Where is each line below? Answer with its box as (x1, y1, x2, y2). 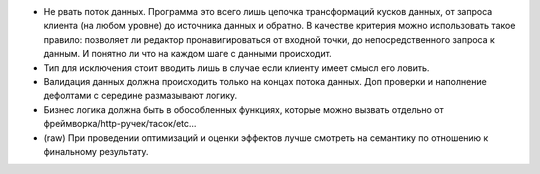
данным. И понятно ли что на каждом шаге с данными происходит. (43, 48, 332, 60)
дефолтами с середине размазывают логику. (43, 90, 238, 102)
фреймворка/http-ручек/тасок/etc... (43, 118, 197, 130)
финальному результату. (43, 145, 149, 157)
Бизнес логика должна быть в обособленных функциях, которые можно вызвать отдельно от (43, 103, 444, 115)
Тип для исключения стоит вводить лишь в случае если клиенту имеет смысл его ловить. (43, 61, 430, 74)
